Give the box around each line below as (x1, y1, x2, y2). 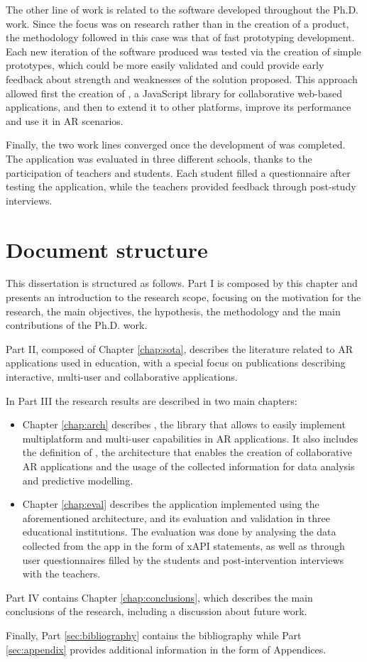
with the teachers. (22, 566, 101, 581)
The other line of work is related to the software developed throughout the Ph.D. (6, 2, 358, 16)
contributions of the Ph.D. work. (6, 318, 148, 332)
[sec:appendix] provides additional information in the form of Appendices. (6, 641, 327, 656)
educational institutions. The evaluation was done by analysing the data (22, 524, 336, 539)
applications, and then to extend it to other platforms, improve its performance (6, 99, 351, 114)
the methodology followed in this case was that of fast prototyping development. (6, 30, 355, 45)
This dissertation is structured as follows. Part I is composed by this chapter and (6, 276, 358, 291)
